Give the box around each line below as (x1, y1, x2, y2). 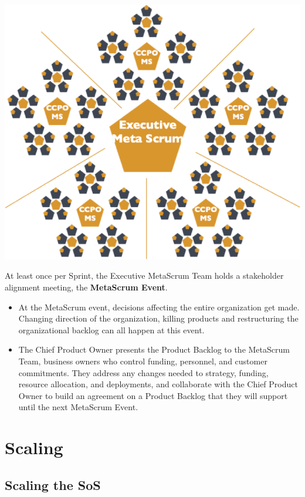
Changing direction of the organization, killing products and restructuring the (18, 312, 299, 324)
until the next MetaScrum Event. (18, 401, 138, 413)
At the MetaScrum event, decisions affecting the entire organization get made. (18, 300, 300, 313)
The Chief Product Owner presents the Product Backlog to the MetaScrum (18, 343, 290, 356)
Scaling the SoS (5, 475, 101, 493)
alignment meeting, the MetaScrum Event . (5, 280, 168, 293)
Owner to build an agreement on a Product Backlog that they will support (18, 389, 288, 401)
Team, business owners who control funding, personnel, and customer (18, 354, 267, 367)
